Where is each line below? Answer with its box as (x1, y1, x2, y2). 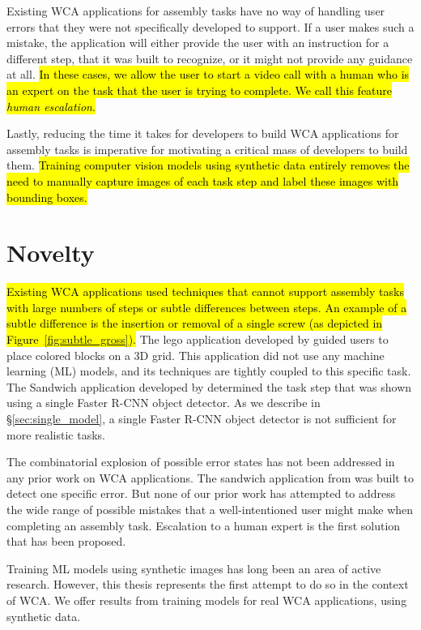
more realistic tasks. (6, 426, 106, 443)
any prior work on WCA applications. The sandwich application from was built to (6, 469, 414, 486)
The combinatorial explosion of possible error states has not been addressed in (6, 453, 395, 470)
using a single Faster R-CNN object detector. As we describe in (6, 394, 321, 411)
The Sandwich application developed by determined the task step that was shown (6, 378, 412, 395)
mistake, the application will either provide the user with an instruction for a (6, 34, 389, 51)
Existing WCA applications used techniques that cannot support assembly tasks (6, 283, 404, 300)
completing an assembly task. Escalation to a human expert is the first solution (6, 516, 401, 534)
